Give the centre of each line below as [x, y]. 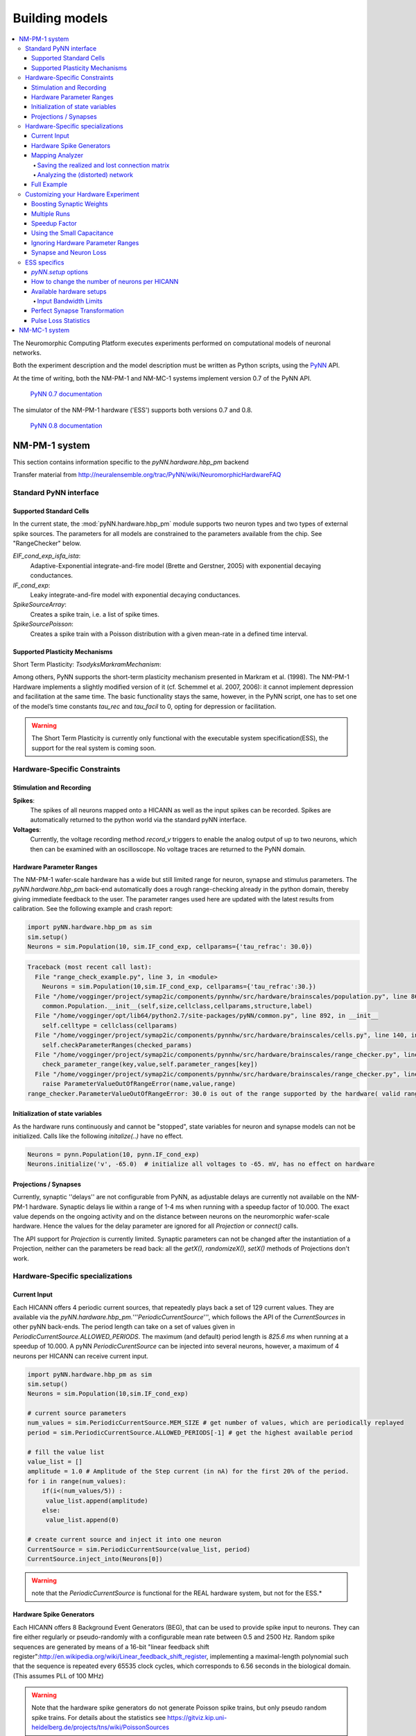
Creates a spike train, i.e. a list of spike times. [95, 614]
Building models [60, 18]
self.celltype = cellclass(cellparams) [110, 1025]
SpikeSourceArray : [40, 605]
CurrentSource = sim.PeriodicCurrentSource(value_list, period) [139, 1549]
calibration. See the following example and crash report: [93, 909]
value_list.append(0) [82, 1520]
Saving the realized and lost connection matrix [103, 165]
